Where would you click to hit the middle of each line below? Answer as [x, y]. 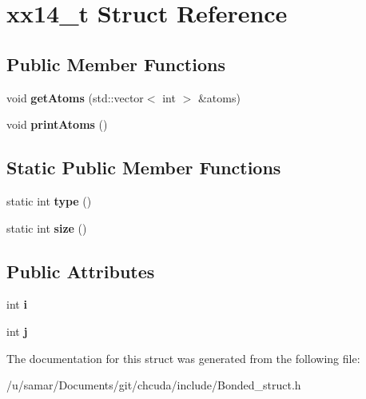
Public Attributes [81, 271]
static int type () [49, 200]
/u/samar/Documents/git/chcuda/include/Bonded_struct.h [154, 385]
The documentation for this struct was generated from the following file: [183, 358]
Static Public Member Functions [144, 168]
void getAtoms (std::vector [75, 97]
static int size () [47, 227]
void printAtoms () [57, 124]
